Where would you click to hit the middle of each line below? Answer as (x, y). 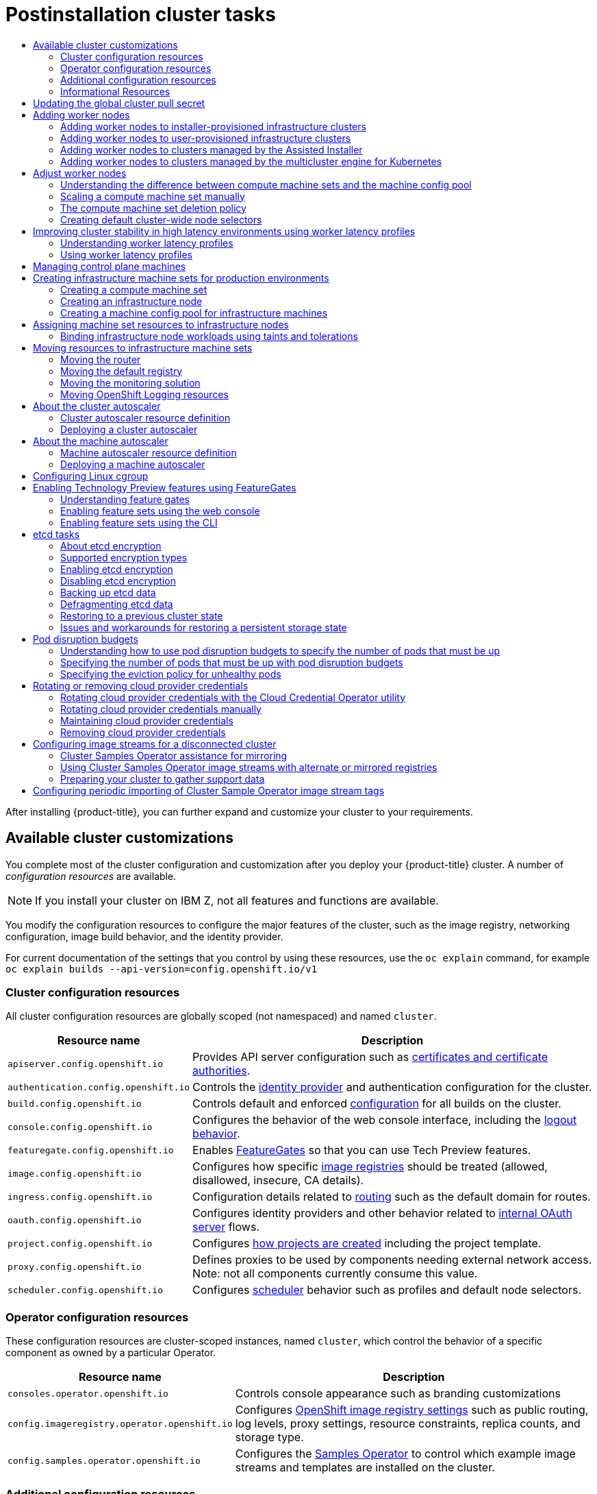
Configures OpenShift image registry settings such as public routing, (412, 1410)
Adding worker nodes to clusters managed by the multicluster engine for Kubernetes (251, 161)
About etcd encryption (111, 546)
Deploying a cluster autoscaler (129, 429)
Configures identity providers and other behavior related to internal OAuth (383, 1213)
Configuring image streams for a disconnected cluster (155, 744)
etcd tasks (56, 534)
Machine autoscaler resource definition (149, 452)
